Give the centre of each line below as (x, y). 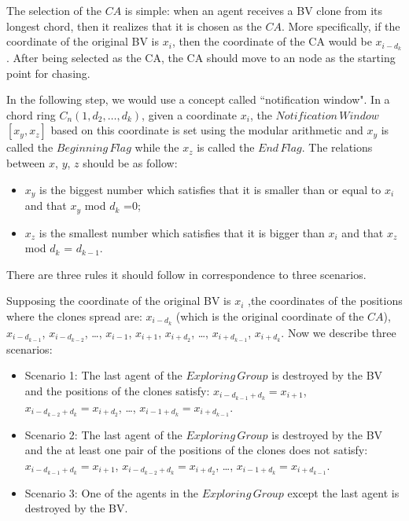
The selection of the (54, 10)
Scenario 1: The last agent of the (103, 375)
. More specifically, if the (341, 26)
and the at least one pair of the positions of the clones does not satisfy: (196, 450)
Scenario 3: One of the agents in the (112, 492)
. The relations (337, 147)
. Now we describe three (339, 332)
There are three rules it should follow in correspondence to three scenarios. (186, 274)
